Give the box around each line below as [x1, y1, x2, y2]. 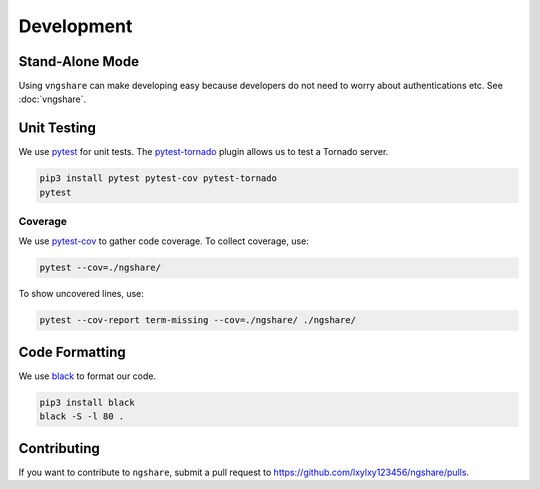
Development [18, 15, 133, 37]
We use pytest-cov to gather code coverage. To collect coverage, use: [18, 235, 309, 247]
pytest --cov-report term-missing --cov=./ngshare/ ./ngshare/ [39, 315, 357, 326]
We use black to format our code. [18, 370, 157, 382]
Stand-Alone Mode [18, 53, 140, 70]
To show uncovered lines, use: [18, 288, 145, 300]
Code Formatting [18, 343, 126, 360]
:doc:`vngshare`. [18, 93, 87, 105]
